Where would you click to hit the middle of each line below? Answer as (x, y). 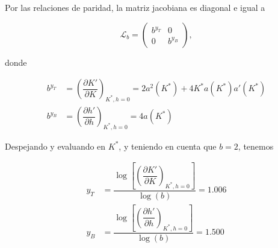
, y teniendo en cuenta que (168, 146)
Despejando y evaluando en (55, 146)
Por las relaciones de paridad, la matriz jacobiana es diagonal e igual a (135, 7)
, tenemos (256, 146)
